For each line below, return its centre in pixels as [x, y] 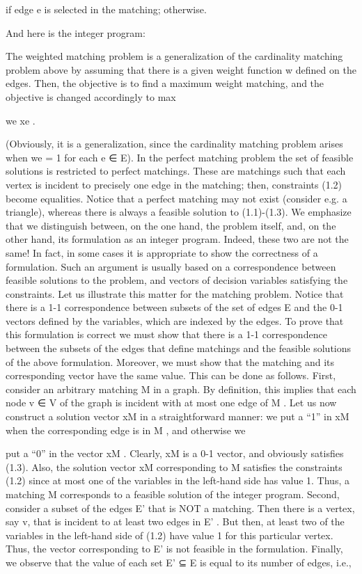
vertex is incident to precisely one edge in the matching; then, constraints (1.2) [174, 184]
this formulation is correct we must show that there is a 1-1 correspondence [166, 334]
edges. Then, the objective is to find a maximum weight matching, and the [165, 83]
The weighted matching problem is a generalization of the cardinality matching [174, 56]
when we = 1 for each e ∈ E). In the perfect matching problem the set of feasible [180, 157]
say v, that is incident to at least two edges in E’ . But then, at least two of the [175, 521]
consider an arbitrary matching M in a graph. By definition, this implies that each [181, 389]
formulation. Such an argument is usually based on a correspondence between [171, 266]
